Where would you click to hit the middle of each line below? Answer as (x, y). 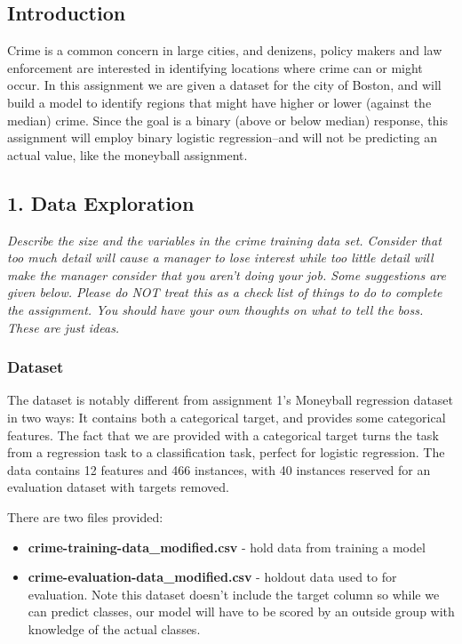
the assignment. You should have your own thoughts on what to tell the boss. (215, 309)
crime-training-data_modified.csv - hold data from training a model (227, 547)
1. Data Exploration (101, 202)
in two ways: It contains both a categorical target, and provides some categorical (227, 417)
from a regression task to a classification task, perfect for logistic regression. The (226, 452)
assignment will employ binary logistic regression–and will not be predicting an (222, 137)
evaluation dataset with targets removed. (118, 487)
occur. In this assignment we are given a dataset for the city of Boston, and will (224, 85)
